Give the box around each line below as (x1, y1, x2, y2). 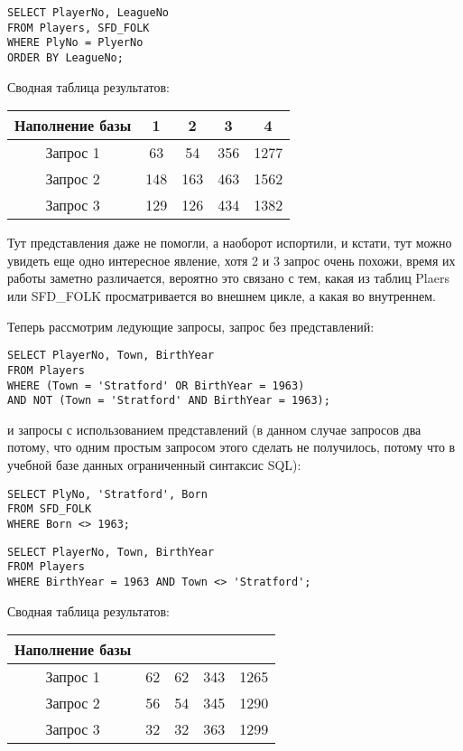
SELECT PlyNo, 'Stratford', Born (7, 487, 208, 501)
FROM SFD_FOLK (7, 502, 92, 516)
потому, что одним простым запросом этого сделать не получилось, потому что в (7, 437, 456, 456)
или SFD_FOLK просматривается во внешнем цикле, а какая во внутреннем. (7, 286, 436, 305)
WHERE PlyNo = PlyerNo (7, 36, 144, 50)
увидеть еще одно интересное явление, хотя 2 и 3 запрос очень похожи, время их (7, 250, 456, 269)
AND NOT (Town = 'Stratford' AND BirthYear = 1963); (7, 394, 330, 408)
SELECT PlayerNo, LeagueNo (7, 6, 169, 19)
